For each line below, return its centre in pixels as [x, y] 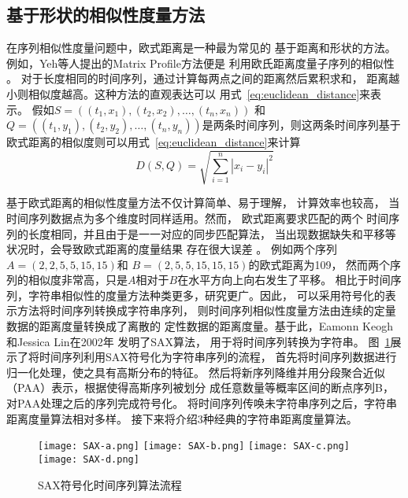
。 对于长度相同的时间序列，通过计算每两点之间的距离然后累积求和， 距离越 [203, 78]
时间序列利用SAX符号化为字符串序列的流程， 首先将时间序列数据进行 [218, 357]
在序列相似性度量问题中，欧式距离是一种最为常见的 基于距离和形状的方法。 [201, 48]
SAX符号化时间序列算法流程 [110, 484]
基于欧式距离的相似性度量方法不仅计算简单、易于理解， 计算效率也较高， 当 [203, 203]
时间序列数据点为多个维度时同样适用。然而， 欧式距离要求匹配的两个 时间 [198, 218]
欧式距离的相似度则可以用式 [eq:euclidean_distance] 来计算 [154, 142]
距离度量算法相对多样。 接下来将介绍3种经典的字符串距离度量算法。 [182, 418]
